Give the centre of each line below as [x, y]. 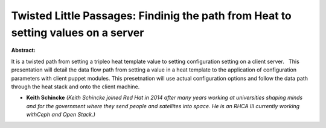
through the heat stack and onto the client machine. [75, 87]
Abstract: [23, 50]
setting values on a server [78, 32]
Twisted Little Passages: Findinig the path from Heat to [152, 16]
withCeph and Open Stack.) [61, 115]
